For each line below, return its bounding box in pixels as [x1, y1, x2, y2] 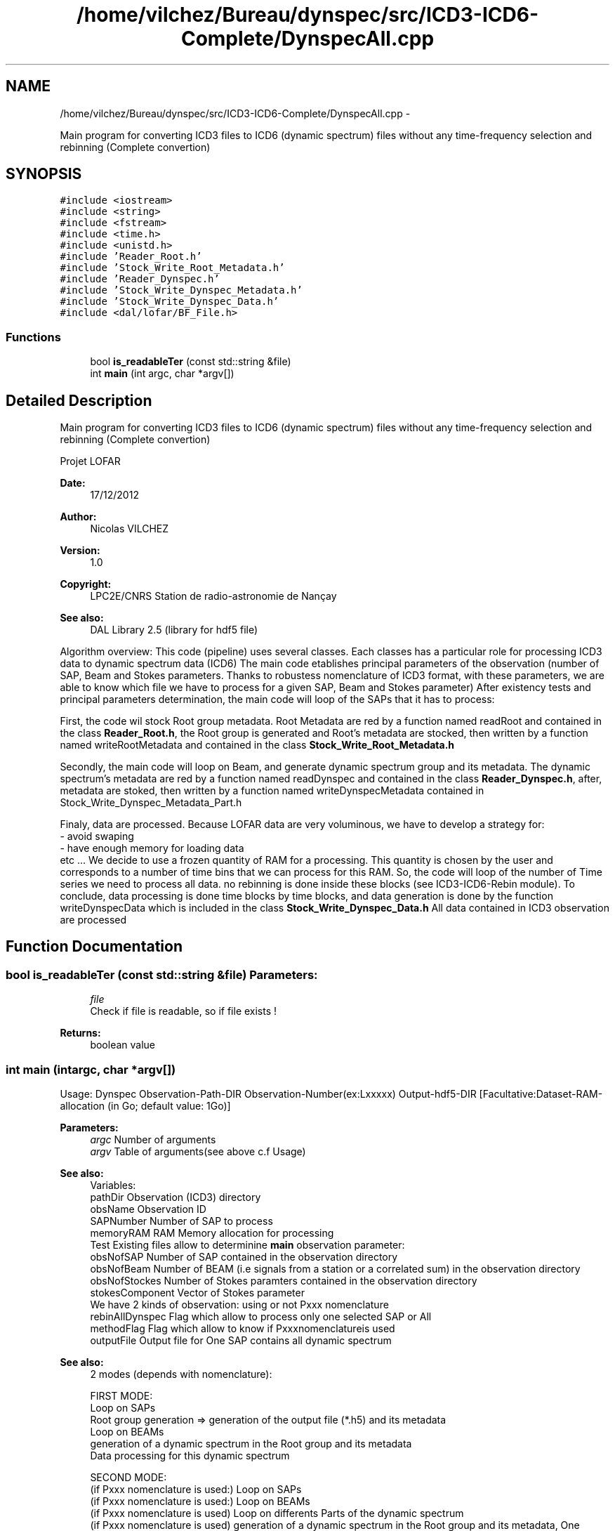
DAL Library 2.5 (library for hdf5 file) [90, 624, 258, 636]
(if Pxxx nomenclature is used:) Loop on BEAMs [90, 1495, 310, 1507]
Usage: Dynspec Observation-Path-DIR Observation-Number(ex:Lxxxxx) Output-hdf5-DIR [60, 1088, 477, 1100]
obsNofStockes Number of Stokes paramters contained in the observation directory [90, 1275, 477, 1287]
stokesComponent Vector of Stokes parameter [90, 1287, 305, 1299]
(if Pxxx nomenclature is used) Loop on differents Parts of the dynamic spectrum [90, 1507, 464, 1519]
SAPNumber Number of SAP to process [90, 1215, 273, 1227]
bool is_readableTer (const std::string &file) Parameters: [6, 967, 318, 982]
